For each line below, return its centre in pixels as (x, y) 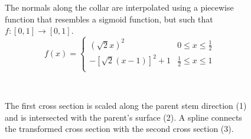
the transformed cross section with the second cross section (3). (119, 129)
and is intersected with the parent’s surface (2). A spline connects (123, 117)
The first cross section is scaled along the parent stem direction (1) (126, 105)
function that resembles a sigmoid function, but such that (109, 19)
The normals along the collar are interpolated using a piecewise (119, 7)
